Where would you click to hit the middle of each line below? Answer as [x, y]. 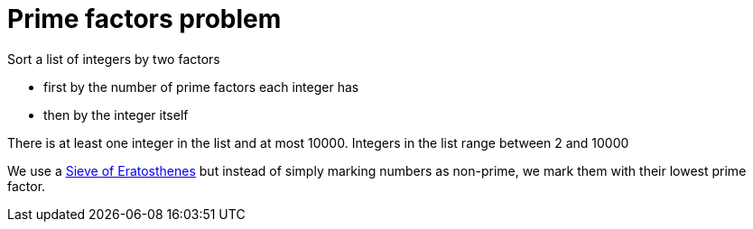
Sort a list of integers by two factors [114, 59]
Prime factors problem [144, 19]
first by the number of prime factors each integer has [201, 87]
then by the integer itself [116, 114]
